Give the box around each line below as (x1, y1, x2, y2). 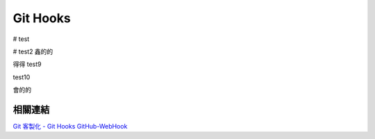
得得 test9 (12, 60, 42, 69)
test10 (12, 73, 31, 81)
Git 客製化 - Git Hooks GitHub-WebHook (12, 122, 128, 131)
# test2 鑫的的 (12, 47, 53, 56)
